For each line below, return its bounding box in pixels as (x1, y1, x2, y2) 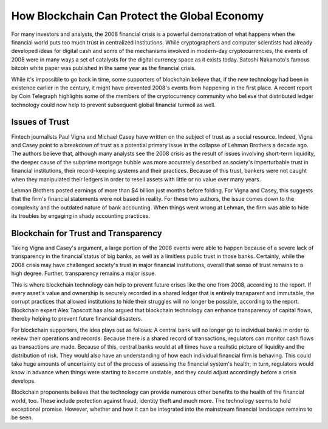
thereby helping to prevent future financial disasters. (11, 315, 143, 323)
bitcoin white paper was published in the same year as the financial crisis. (11, 65, 196, 72)
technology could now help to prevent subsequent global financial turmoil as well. (11, 101, 216, 108)
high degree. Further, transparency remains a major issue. (11, 270, 156, 277)
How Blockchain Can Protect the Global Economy (11, 9, 264, 23)
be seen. (11, 414, 33, 421)
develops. (11, 377, 36, 385)
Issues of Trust (11, 117, 69, 127)
